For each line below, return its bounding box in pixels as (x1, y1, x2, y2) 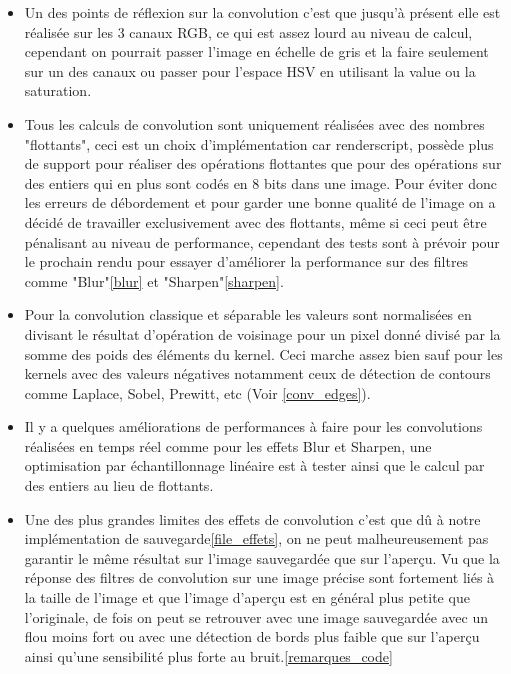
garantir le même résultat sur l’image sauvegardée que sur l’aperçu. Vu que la (24, 547, 500, 568)
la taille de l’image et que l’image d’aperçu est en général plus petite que (24, 587, 470, 608)
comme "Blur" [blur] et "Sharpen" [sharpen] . (24, 270, 284, 291)
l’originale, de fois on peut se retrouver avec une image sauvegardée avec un (24, 606, 488, 627)
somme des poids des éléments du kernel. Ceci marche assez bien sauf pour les (24, 343, 503, 364)
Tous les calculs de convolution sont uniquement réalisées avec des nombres (24, 113, 485, 134)
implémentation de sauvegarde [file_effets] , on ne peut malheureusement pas (24, 528, 489, 549)
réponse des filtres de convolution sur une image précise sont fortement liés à (24, 567, 495, 588)
